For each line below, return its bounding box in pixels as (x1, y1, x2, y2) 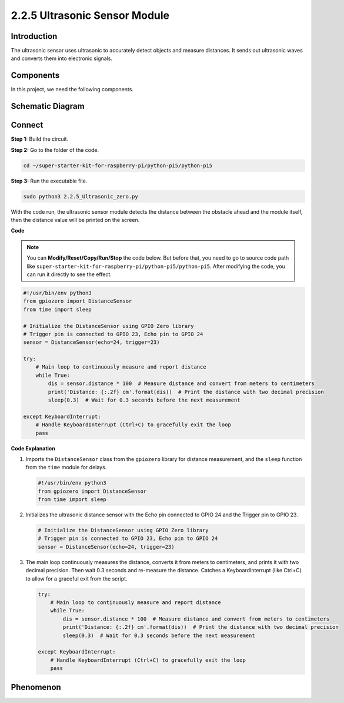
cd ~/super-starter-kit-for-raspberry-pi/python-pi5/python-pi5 (23, 162, 213, 169)
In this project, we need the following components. (11, 86, 133, 93)
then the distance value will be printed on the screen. (11, 217, 140, 223)
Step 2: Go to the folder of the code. (11, 146, 99, 153)
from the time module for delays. (25, 464, 107, 471)
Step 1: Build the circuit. (11, 135, 69, 142)
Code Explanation (11, 445, 55, 452)
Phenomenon (11, 682, 61, 692)
